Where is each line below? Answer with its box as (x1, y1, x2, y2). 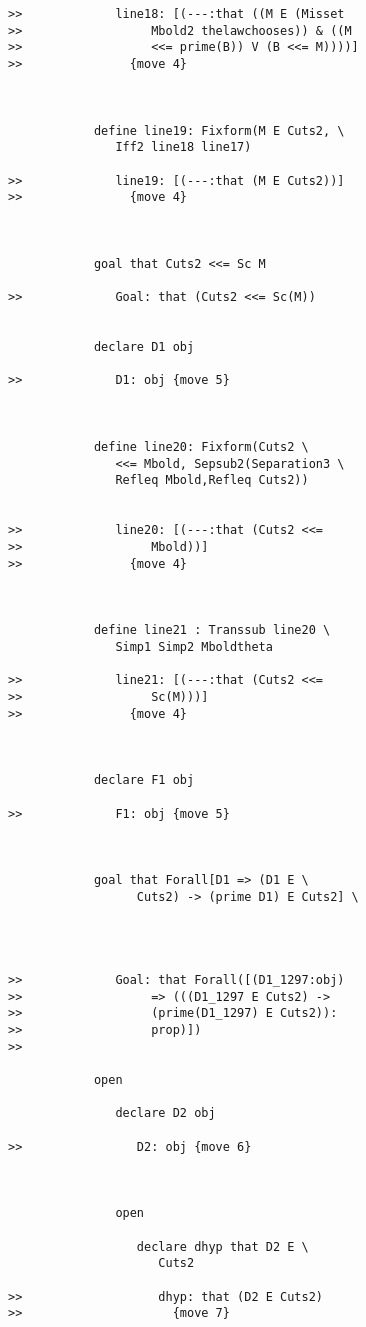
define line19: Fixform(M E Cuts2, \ (93, 123, 345, 138)
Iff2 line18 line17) (115, 140, 252, 155)
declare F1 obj (93, 773, 195, 788)
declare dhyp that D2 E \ (136, 1239, 309, 1254)
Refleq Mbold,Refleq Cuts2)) (115, 473, 309, 488)
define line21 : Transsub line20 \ (93, 623, 331, 638)
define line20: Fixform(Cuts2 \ (93, 440, 309, 455)
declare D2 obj (115, 1106, 216, 1121)
